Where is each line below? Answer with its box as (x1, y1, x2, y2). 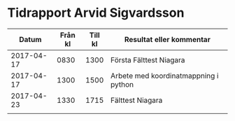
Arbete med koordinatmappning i (111, 71, 219, 80)
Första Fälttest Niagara (111, 55, 185, 64)
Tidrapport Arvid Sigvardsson (7, 5, 185, 21)
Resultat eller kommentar (124, 34, 211, 44)
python (111, 79, 134, 89)
